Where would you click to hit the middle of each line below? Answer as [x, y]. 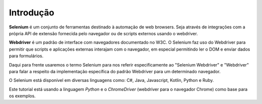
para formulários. [26, 56]
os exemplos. [22, 96]
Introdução [32, 13]
